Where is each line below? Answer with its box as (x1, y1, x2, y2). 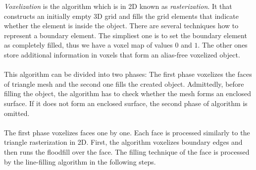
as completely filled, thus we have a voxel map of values (4, 40, 173, 50)
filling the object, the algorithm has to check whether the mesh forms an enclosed (4, 88, 251, 99)
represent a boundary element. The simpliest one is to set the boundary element (4, 30, 247, 40)
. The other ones (198, 40, 248, 50)
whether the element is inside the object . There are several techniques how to (4, 20, 239, 31)
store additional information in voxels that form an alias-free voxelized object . (4, 49, 240, 59)
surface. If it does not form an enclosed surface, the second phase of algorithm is (4, 98, 248, 108)
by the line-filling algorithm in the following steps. (4, 156, 156, 167)
